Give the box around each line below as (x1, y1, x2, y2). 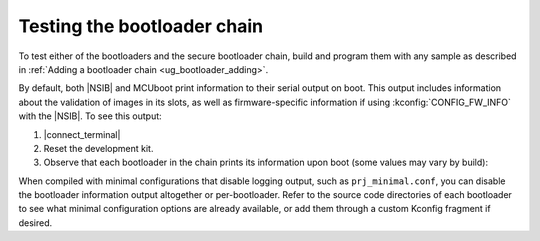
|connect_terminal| (43, 128, 121, 140)
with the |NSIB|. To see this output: (18, 110, 162, 122)
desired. (18, 216, 53, 229)
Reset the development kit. (43, 142, 154, 154)
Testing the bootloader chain (18, 15, 264, 37)
